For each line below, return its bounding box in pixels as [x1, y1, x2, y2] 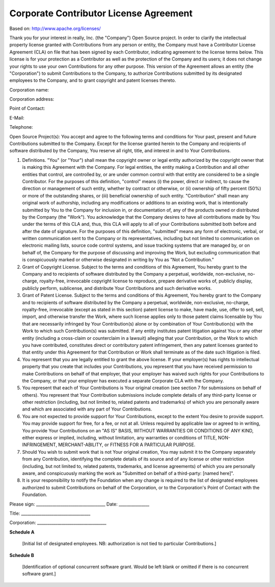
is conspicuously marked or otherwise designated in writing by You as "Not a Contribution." [22, 257, 214, 263]
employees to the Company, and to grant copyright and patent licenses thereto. [9, 77, 176, 83]
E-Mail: [9, 114, 25, 121]
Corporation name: [9, 86, 49, 93]
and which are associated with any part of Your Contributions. [22, 406, 152, 412]
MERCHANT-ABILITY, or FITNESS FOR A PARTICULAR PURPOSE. [58, 442, 196, 448]
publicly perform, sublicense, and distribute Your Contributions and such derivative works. [22, 285, 212, 291]
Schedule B [9, 552, 34, 558]
